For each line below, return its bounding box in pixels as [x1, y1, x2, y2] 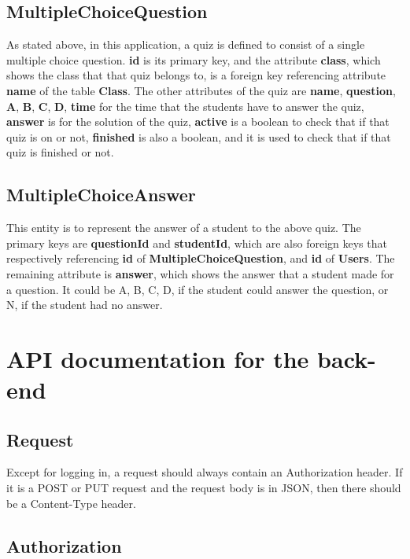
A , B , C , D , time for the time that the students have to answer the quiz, [6, 97, 364, 114]
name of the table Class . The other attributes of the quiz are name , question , [6, 82, 396, 98]
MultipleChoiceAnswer [6, 182, 196, 207]
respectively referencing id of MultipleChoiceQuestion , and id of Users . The [6, 250, 395, 267]
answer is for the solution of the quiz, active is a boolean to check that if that [6, 113, 390, 130]
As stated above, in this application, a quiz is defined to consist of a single [6, 36, 365, 53]
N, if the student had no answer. [6, 296, 163, 313]
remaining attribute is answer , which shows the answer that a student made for [6, 265, 394, 281]
